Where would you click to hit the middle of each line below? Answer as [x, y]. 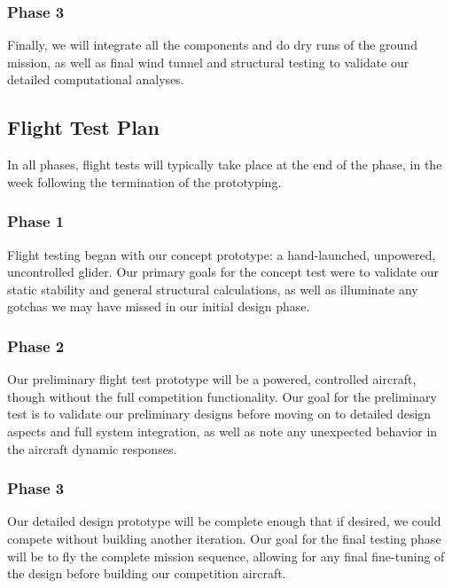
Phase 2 [36, 345]
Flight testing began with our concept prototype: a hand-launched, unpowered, [222, 254]
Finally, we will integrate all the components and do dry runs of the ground [212, 45]
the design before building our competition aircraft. [147, 573]
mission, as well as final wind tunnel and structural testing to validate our [208, 62]
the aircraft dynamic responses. [92, 448]
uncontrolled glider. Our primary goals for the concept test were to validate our [223, 272]
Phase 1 [36, 221]
